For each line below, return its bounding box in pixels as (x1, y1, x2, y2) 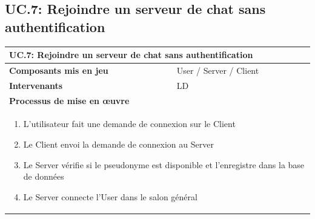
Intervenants (9, 79, 63, 91)
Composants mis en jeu (9, 64, 108, 76)
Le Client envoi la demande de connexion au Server (23, 138, 214, 151)
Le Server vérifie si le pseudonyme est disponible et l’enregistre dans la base (23, 158, 305, 171)
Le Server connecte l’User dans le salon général (23, 190, 197, 203)
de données (23, 170, 64, 183)
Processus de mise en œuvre (9, 94, 130, 106)
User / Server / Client (176, 64, 259, 76)
